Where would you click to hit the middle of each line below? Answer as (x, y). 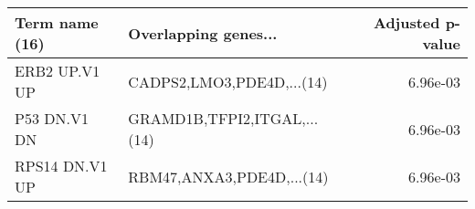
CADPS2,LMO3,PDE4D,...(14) (228, 81)
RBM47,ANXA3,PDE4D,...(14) (228, 176)
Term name (57, 22)
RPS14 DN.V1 (61, 166)
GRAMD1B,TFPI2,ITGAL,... (223, 118)
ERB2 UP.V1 (58, 71)
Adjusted (406, 22)
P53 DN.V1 (52, 118)
